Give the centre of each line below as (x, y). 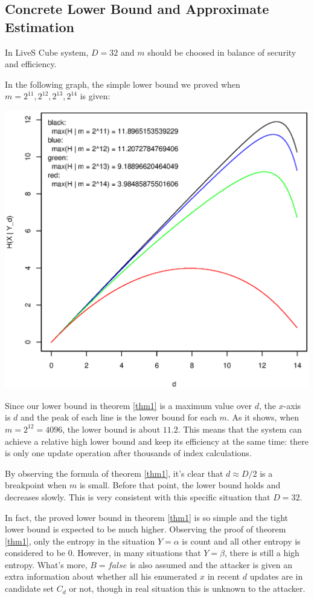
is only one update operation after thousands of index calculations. (128, 453)
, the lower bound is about (111, 429)
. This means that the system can (240, 429)
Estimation (40, 26)
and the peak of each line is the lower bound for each (119, 417)
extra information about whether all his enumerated (101, 576)
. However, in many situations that (136, 553)
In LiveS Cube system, (47, 52)
